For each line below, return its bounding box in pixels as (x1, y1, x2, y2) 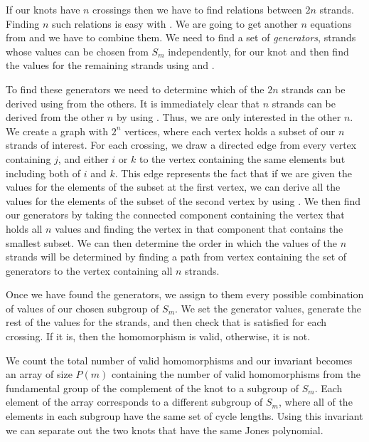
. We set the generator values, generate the (175, 300, 361, 315)
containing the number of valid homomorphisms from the (111, 367, 360, 382)
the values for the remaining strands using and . (6, 58, 215, 73)
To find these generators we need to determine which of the (6, 81, 264, 96)
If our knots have (6, 2, 80, 16)
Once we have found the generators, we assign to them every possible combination (6, 287, 364, 302)
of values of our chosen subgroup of (6, 300, 159, 315)
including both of (6, 165, 81, 180)
